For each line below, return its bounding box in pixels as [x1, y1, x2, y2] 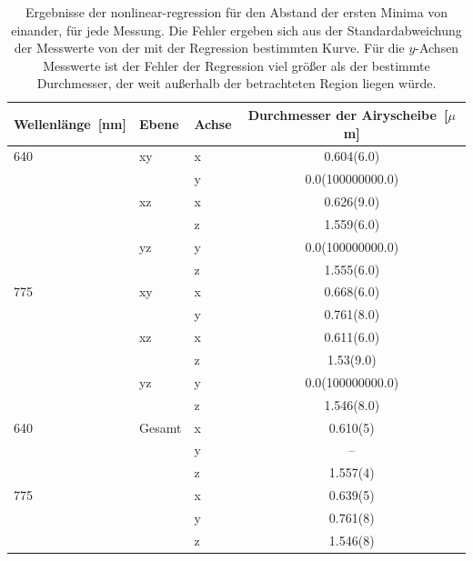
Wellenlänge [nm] [14, 114, 126, 133]
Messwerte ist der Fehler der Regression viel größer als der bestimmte [43, 55, 430, 75]
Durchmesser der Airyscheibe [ [247, 105, 448, 124]
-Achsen [415, 38, 459, 57]
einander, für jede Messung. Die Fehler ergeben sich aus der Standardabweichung [11, 20, 462, 39]
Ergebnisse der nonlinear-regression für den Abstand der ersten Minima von [25, 3, 448, 21]
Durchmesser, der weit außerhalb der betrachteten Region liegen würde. [36, 74, 437, 93]
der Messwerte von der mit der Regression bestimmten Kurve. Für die [14, 38, 405, 57]
